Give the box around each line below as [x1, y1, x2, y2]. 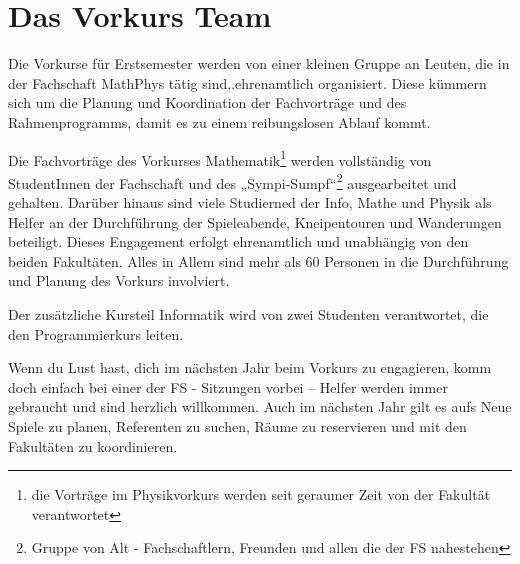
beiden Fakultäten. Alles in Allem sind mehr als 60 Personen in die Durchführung [8, 250, 509, 271]
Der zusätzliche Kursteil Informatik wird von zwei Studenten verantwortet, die [8, 303, 489, 324]
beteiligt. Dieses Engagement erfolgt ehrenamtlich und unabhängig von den [8, 231, 469, 252]
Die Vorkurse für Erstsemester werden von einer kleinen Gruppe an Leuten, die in [8, 53, 510, 74]
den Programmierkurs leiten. [8, 323, 184, 344]
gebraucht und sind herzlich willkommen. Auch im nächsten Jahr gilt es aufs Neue [8, 396, 512, 417]
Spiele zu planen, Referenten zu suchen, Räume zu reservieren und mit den [8, 415, 467, 436]
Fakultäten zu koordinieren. [8, 435, 178, 456]
